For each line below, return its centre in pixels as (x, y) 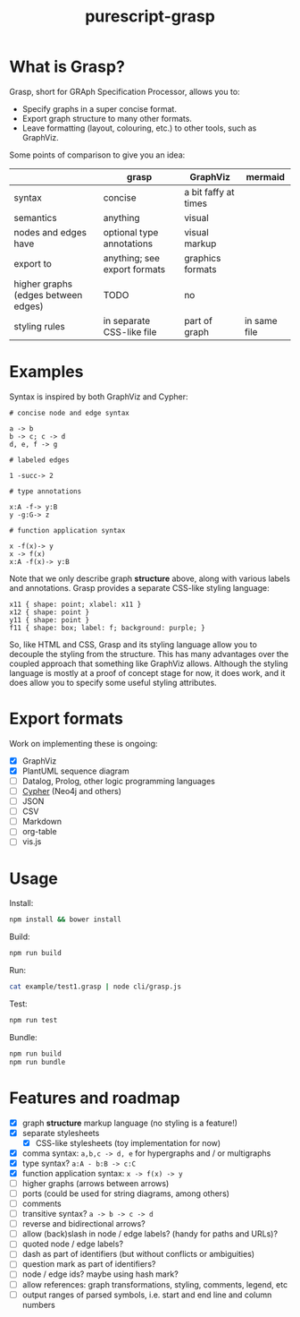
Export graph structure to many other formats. (107, 118)
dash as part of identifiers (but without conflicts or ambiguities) (138, 1254)
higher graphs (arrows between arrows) (96, 1183)
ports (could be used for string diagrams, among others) (126, 1193)
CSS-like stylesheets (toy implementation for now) (128, 1142)
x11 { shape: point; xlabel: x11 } (75, 604)
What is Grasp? (67, 67)
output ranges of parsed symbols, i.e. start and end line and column (147, 1295)
